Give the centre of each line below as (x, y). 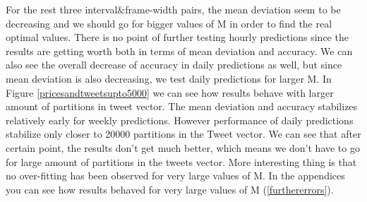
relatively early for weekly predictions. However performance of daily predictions (180, 120)
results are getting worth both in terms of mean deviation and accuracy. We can (179, 50)
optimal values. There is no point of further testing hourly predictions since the (177, 37)
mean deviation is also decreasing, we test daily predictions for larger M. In (169, 78)
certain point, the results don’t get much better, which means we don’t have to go (183, 147)
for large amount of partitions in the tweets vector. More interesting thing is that (181, 161)
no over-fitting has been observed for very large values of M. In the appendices (175, 176)
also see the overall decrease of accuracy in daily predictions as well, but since (174, 65)
